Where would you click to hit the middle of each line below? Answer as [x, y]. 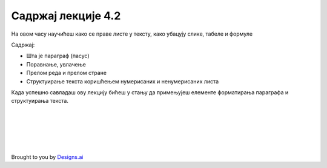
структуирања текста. [40, 101]
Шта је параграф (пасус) [58, 56]
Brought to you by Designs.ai [47, 157]
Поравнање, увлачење [56, 64]
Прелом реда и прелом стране [67, 73]
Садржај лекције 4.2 [66, 16]
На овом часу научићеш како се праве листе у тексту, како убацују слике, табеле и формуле [132, 34]
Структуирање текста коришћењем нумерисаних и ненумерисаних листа [123, 81]
